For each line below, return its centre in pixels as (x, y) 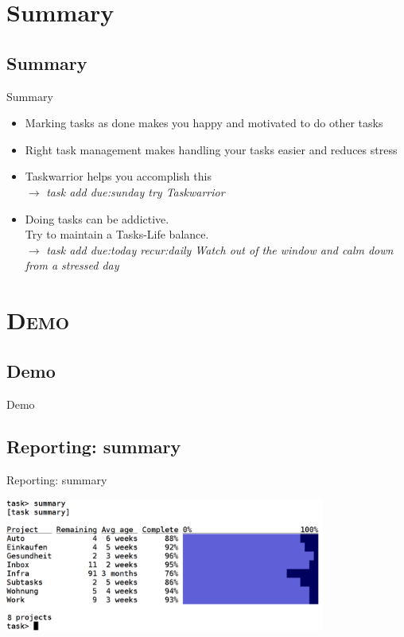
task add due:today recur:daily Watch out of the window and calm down (220, 249)
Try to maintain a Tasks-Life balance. (117, 234)
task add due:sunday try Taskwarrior (136, 191)
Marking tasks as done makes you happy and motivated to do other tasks (204, 123)
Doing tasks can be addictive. (97, 218)
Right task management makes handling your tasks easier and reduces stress (211, 149)
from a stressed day (72, 265)
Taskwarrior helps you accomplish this (118, 176)
